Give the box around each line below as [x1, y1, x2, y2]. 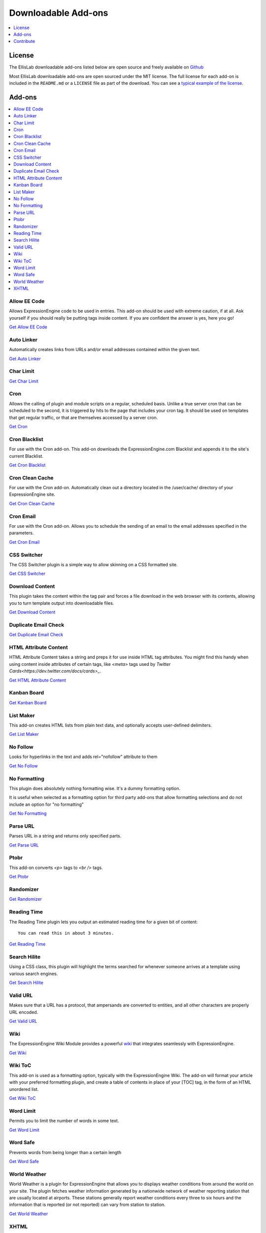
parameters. [9, 530, 34, 536]
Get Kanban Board [9, 699, 47, 705]
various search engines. [9, 971, 58, 977]
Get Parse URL [9, 842, 39, 848]
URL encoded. [9, 1009, 38, 1015]
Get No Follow [9, 762, 38, 769]
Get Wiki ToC [9, 1095, 36, 1101]
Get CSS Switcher [9, 571, 46, 577]
